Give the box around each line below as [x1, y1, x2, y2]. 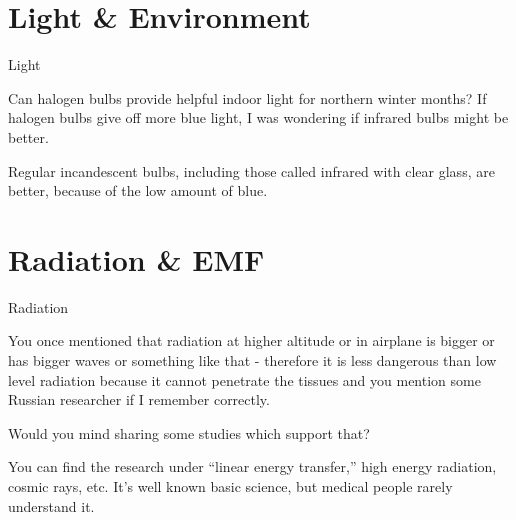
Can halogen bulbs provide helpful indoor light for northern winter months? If [8, 87, 487, 108]
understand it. [8, 495, 95, 516]
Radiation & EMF [8, 238, 265, 279]
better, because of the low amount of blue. [8, 180, 268, 201]
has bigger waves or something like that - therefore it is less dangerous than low [8, 350, 497, 370]
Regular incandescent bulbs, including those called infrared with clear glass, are [8, 160, 495, 181]
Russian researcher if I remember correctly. [8, 389, 270, 410]
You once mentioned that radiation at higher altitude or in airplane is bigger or [8, 330, 495, 351]
